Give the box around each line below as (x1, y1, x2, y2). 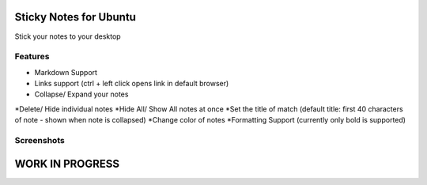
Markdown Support (34, 67, 98, 77)
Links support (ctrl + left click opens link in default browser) (34, 79, 229, 89)
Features (14, 51, 50, 62)
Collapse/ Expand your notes (34, 89, 129, 99)
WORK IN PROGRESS (14, 157, 120, 170)
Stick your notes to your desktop (14, 32, 122, 41)
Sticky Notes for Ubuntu (14, 10, 136, 24)
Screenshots (14, 134, 65, 145)
